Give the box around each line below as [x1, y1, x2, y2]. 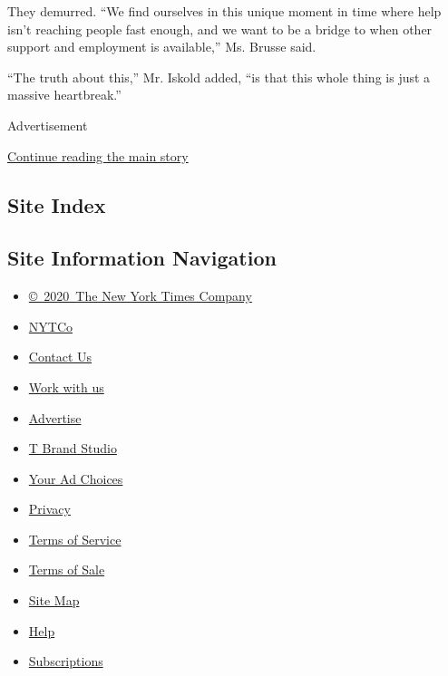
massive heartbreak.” [7, 85, 122, 104]
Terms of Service [28, 529, 122, 548]
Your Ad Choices [28, 468, 123, 488]
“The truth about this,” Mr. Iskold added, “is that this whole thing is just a [7, 67, 431, 86]
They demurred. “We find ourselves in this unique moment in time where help [7, 2, 442, 20]
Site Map [28, 591, 80, 610]
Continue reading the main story [7, 146, 189, 165]
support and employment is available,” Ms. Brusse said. [7, 37, 317, 56]
